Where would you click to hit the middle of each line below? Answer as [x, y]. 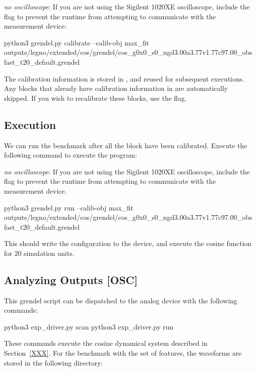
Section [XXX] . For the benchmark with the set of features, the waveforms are [123, 353]
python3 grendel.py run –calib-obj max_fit [69, 207]
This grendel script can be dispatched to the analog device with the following [121, 300]
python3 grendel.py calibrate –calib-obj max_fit [77, 42]
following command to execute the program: [71, 155]
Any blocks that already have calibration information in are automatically [116, 88]
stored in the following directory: [54, 362]
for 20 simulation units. [39, 253]
